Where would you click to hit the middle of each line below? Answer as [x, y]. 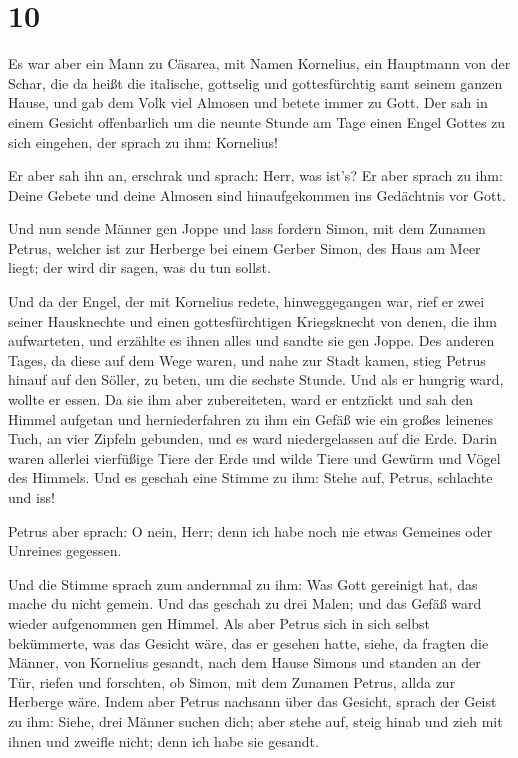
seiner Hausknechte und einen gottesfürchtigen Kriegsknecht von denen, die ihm [252, 320]
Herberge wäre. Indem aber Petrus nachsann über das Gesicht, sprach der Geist [252, 701]
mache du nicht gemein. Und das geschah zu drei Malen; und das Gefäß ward [245, 603]
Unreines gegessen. [65, 550]
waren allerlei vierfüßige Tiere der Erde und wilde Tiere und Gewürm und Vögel [254, 457]
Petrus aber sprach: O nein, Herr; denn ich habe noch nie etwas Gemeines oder [250, 530]
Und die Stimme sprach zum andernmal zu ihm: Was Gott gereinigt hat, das [243, 583]
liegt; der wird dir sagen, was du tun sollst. [139, 267]
